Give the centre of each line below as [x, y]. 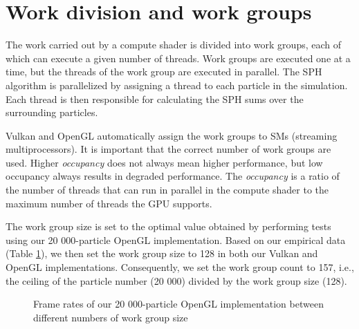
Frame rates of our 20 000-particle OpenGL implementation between [178, 304]
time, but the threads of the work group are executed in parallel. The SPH [164, 72]
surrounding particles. [52, 112]
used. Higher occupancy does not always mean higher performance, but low [164, 162]
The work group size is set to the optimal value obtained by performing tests [168, 226]
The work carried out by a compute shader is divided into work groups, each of [174, 45]
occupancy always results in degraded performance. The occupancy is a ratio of [173, 176]
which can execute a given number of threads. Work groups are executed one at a [178, 58]
